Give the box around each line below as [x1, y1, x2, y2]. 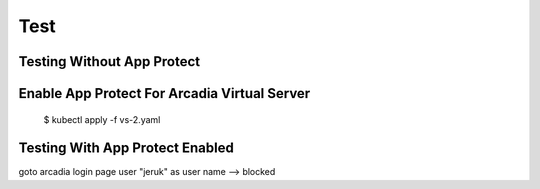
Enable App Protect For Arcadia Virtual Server [18, 85, 311, 102]
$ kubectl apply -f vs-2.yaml [43, 113, 161, 125]
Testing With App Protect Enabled [18, 140, 234, 157]
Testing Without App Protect [18, 53, 200, 70]
